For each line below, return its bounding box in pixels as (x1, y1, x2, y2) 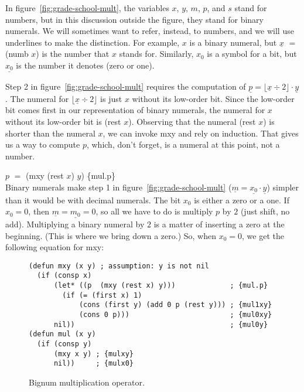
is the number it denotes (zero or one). (16, 59, 155, 71)
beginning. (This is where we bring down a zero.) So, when (5, 229, 216, 241)
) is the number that (36, 47, 110, 60)
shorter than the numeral (5, 127, 95, 139)
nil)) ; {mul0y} (53, 320, 268, 329)
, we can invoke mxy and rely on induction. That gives (103, 127, 299, 139)
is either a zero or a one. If (194, 193, 289, 206)
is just (100, 92, 122, 104)
